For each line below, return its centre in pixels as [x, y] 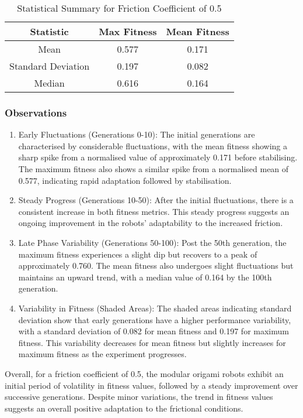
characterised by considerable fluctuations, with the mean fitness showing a [153, 145]
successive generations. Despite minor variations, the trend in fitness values [139, 397]
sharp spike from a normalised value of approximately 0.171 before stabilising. [158, 157]
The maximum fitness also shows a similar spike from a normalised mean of [154, 169]
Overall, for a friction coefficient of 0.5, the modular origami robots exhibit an [144, 373]
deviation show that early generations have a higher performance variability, [155, 319]
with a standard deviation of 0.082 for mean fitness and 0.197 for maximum [154, 331]
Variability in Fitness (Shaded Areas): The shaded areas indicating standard [155, 308]
